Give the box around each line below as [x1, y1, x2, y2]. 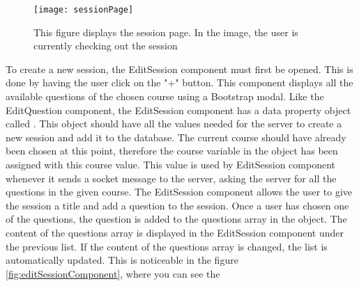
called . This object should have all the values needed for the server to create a [6, 116, 342, 131]
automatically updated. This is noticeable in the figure [6, 253, 238, 267]
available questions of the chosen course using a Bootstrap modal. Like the [6, 89, 324, 104]
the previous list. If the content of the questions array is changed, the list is [6, 239, 328, 253]
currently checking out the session [33, 38, 178, 53]
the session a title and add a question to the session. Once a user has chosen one [6, 198, 349, 212]
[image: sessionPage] [33, 5, 134, 15]
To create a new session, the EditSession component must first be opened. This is [6, 61, 353, 76]
